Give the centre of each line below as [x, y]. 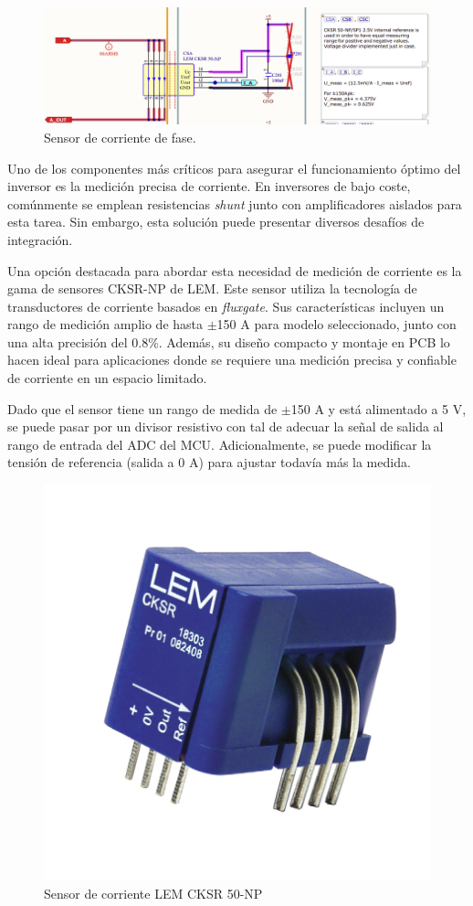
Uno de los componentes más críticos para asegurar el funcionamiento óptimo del [234, 168]
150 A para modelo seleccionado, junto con [336, 324]
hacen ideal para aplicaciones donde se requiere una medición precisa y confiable [232, 360]
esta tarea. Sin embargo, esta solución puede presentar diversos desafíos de [216, 222]
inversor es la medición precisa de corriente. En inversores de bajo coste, [209, 186]
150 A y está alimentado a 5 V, [378, 408]
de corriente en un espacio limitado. [107, 378]
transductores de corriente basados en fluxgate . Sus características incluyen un [226, 306]
